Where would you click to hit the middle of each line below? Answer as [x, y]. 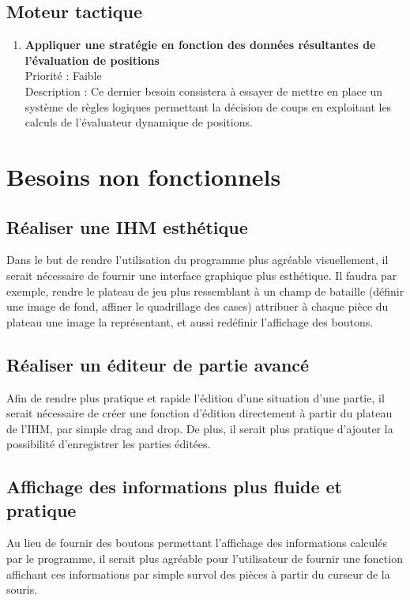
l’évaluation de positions [92, 60]
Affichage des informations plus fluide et [174, 487]
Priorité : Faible [63, 75]
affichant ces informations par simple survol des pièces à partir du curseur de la [198, 574]
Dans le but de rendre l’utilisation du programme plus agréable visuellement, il [197, 260]
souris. [22, 589]
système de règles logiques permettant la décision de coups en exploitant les [208, 106]
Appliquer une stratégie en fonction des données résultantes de [200, 45]
